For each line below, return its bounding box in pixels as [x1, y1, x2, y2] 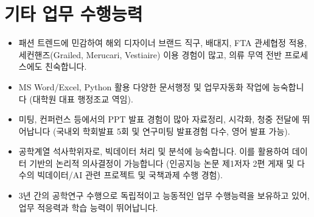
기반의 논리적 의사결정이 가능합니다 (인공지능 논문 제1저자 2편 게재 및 [29, 156, 295, 169]
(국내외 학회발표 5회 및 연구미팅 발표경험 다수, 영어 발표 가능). [52, 124, 290, 137]
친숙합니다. [45, 60, 87, 73]
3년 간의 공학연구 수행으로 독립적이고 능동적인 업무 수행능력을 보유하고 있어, [18, 189, 310, 202]
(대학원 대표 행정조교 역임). [29, 92, 133, 105]
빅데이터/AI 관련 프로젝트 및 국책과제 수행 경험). [37, 169, 223, 181]
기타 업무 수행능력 [4, 1, 143, 26]
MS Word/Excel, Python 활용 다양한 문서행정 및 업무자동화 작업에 [18, 80, 270, 93]
